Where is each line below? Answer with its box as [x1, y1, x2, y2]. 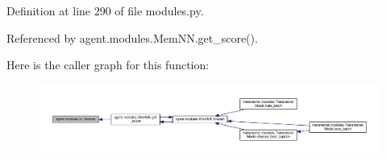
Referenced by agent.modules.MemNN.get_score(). [6, 29, 258, 46]
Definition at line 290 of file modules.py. [6, 2, 204, 19]
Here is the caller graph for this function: [6, 56, 210, 73]
